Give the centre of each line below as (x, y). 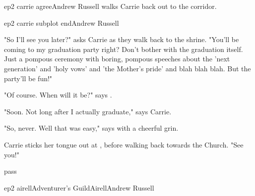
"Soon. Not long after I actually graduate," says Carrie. (88, 111)
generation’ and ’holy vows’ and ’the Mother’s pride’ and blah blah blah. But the (127, 68)
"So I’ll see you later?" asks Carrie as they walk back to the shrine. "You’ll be (122, 39)
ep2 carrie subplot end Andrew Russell (62, 23)
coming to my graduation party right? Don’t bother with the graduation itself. (124, 49)
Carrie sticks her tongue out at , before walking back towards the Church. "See (124, 144)
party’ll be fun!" (28, 78)
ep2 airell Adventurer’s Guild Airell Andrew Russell (79, 187)
